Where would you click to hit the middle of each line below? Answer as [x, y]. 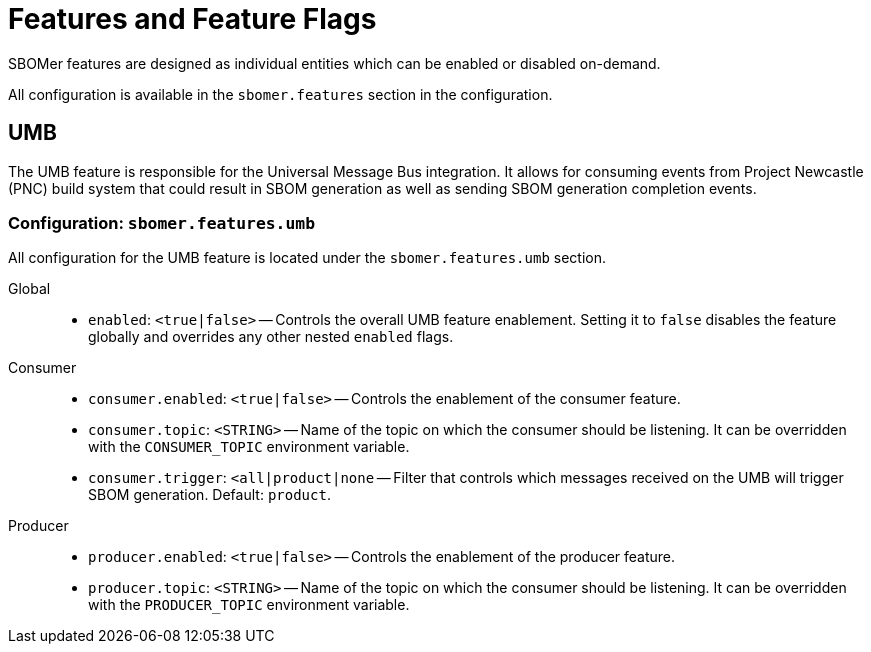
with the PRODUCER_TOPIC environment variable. [249, 605]
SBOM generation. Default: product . [209, 495]
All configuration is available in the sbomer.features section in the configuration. [280, 94]
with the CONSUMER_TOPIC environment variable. [249, 447]
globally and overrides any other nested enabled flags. [271, 337]
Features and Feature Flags [192, 19]
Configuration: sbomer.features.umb [161, 222]
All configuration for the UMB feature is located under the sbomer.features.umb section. [307, 258]
